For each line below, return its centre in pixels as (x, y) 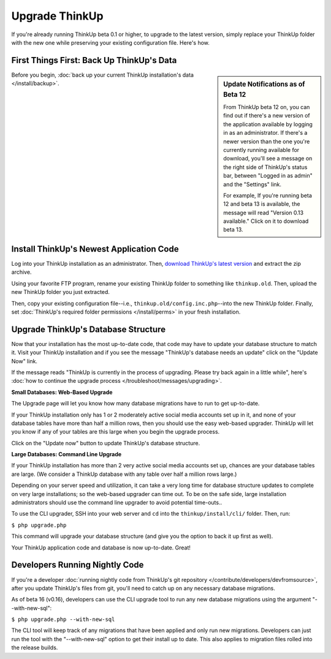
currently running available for (261, 149)
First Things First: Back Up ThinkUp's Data (94, 60)
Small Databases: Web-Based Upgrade (62, 392)
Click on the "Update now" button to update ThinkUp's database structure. (106, 443)
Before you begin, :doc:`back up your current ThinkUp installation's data (103, 75)
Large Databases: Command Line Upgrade (67, 454)
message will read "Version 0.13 (263, 213)
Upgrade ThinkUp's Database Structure (88, 329)
